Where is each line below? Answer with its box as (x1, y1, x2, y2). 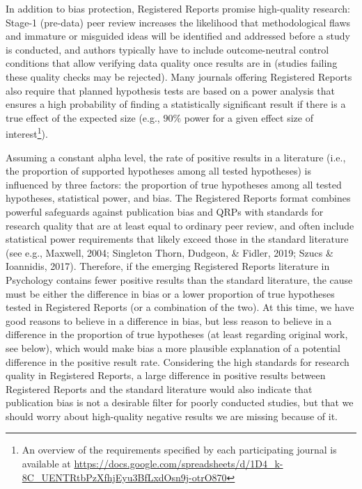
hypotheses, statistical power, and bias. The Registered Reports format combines (6, 191, 351, 205)
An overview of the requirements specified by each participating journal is (22, 442, 337, 457)
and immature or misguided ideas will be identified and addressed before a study (6, 29, 350, 43)
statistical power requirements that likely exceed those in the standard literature (6, 232, 349, 246)
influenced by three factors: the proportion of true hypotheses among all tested (6, 177, 342, 191)
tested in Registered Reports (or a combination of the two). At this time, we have (6, 300, 354, 314)
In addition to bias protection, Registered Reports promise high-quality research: (6, 1, 350, 15)
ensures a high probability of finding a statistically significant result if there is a (6, 97, 346, 111)
